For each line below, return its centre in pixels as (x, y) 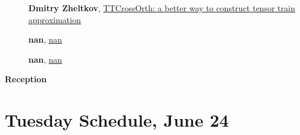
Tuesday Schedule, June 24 (117, 120)
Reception (26, 79)
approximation (55, 19)
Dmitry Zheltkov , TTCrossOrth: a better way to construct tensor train (162, 8)
